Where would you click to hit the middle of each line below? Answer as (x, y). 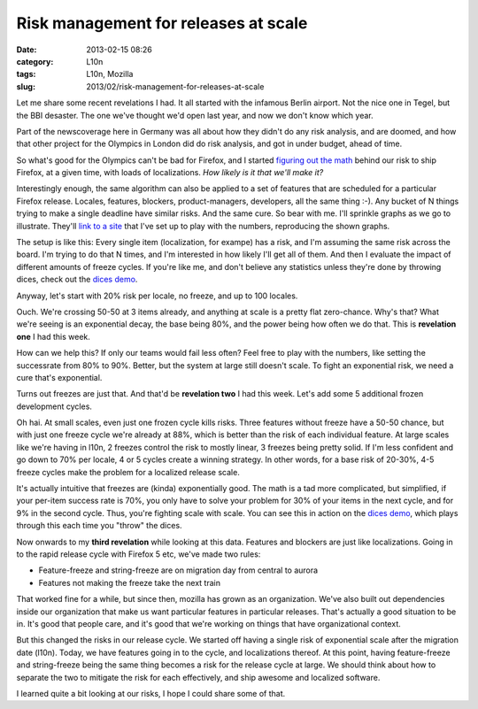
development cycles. (54, 406)
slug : (26, 86)
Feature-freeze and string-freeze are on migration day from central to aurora (178, 570)
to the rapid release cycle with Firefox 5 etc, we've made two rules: (139, 554)
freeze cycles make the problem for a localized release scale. (128, 472)
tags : (26, 74)
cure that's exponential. (59, 377)
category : (35, 61)
